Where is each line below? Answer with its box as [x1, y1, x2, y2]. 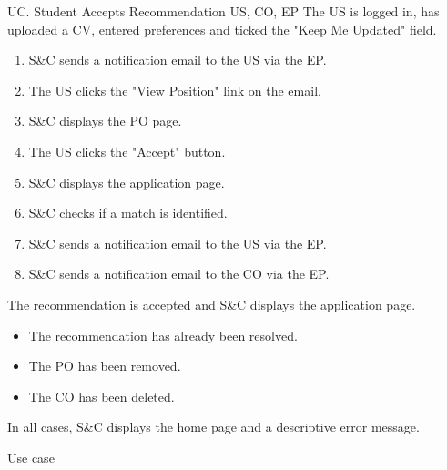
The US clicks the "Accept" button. [28, 141, 226, 160]
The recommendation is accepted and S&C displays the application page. [7, 294, 416, 313]
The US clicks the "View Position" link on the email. [28, 80, 321, 99]
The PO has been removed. [28, 356, 181, 375]
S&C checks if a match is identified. [28, 203, 228, 222]
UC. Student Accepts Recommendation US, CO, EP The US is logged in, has [7, 2, 440, 20]
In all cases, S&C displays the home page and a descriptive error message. [7, 417, 420, 436]
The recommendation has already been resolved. [28, 325, 298, 344]
